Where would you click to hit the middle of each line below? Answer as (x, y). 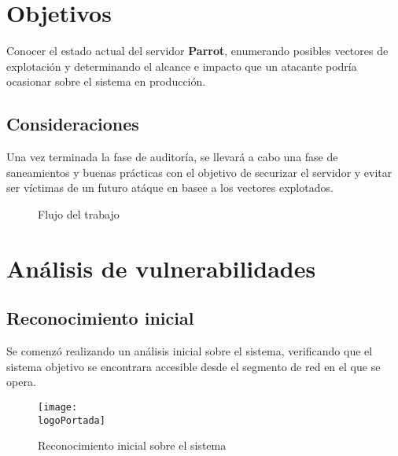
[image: (58, 407)
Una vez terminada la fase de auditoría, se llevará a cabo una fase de (172, 157)
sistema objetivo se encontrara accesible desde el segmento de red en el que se (193, 366)
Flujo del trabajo (79, 213)
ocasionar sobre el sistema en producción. (106, 81)
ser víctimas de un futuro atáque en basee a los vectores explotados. (170, 188)
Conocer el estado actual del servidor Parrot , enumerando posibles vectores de (197, 51)
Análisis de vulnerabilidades (161, 268)
